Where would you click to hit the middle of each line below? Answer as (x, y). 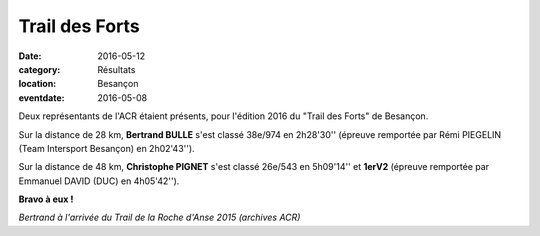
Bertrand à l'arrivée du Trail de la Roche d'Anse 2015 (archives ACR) (159, 217)
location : (37, 84)
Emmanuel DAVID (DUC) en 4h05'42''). (99, 181)
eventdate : (41, 97)
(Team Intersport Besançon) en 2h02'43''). (106, 148)
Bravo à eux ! (46, 199)
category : (39, 69)
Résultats (116, 69)
